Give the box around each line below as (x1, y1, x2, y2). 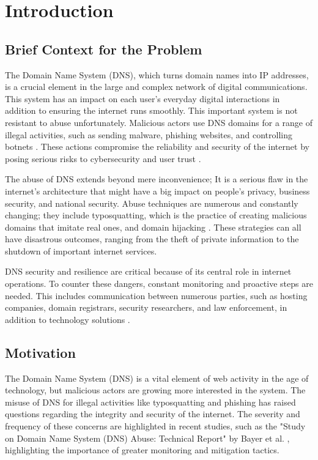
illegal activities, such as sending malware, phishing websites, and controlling (5, 128, 293, 141)
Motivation (5, 343, 76, 362)
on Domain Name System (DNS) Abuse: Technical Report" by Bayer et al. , (5, 431, 290, 444)
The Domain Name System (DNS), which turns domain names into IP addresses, (5, 68, 309, 81)
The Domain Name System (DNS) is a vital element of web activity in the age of (5, 371, 309, 384)
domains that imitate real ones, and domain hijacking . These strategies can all (5, 220, 301, 233)
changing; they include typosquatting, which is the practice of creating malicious (5, 209, 307, 221)
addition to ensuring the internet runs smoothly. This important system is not (5, 104, 298, 117)
